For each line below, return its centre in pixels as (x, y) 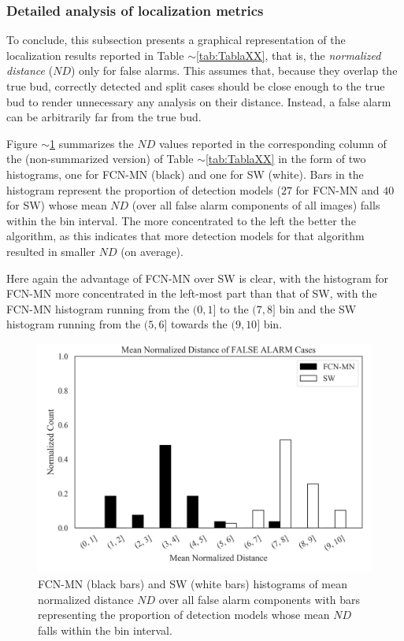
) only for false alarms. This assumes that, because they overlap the (234, 70)
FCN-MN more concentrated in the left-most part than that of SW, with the (192, 293)
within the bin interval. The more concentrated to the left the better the (181, 220)
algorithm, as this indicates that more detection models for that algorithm (185, 236)
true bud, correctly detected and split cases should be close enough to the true (196, 86)
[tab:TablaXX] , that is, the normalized (288, 55)
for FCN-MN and (337, 189)
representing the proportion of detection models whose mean (184, 615)
